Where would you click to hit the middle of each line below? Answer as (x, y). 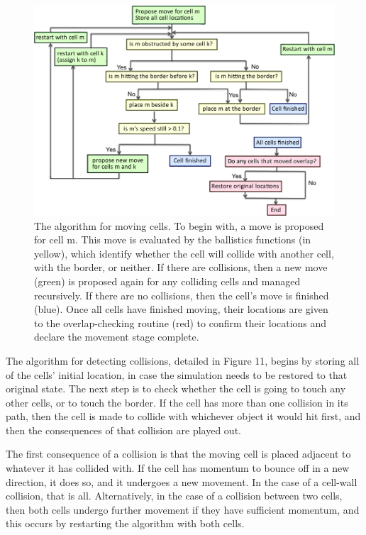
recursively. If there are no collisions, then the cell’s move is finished (182, 295)
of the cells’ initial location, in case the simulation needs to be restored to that (177, 374)
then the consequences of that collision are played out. (123, 430)
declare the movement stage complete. (117, 337)
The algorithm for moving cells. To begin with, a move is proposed (179, 225)
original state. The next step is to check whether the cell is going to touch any (176, 388)
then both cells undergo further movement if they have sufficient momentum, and (183, 509)
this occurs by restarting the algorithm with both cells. (125, 523)
